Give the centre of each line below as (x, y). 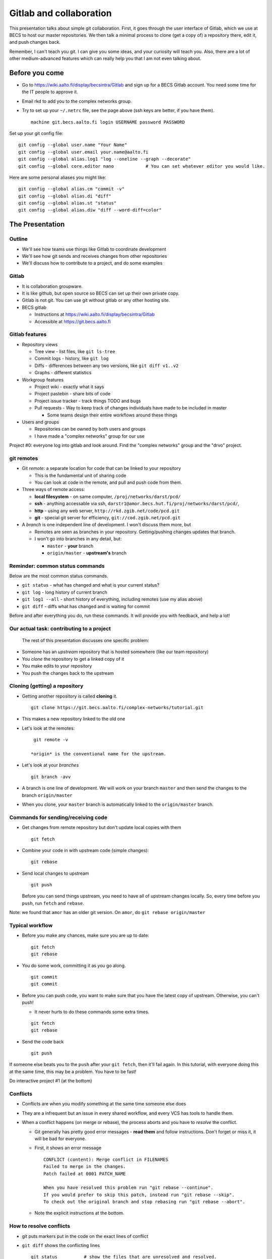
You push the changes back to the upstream (68, 673)
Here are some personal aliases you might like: (58, 177)
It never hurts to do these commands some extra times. (92, 1012)
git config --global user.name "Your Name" (73, 145)
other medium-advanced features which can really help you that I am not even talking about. (105, 58)
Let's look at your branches (50, 765)
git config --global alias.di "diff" (65, 196)
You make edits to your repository (57, 666)
